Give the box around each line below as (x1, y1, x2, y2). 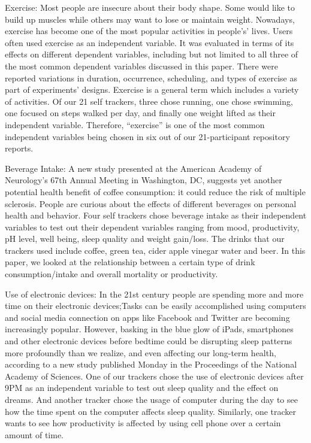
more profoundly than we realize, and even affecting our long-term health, (5, 346, 276, 359)
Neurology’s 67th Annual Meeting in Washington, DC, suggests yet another (5, 174, 282, 186)
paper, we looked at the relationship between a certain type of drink (5, 256, 255, 268)
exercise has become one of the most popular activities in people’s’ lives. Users (5, 25, 293, 37)
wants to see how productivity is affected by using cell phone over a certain (5, 417, 281, 429)
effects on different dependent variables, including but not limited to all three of (5, 48, 298, 60)
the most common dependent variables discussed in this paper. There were (5, 59, 278, 72)
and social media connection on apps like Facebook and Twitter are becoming (5, 311, 290, 323)
